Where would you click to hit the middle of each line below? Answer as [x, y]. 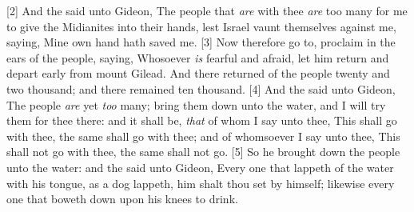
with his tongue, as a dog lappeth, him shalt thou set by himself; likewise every [201, 183]
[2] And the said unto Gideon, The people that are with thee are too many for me [207, 10]
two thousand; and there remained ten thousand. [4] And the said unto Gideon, [201, 88]
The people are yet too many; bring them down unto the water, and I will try [196, 104]
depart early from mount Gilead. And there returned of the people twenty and [198, 73]
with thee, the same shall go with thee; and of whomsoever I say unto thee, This [203, 136]
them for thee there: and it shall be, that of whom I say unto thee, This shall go [202, 120]
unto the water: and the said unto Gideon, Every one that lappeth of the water [200, 167]
